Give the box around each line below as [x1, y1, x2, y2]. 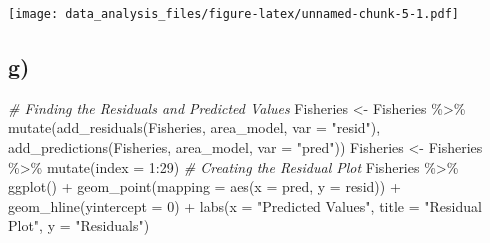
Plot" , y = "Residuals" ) [8, 215, 150, 236]
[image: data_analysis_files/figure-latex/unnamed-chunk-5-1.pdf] [8, 7, 460, 21]
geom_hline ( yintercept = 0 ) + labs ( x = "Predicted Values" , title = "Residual [8, 195, 482, 216]
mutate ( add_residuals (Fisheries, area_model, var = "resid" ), [8, 117, 381, 138]
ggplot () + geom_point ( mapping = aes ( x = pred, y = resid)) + [8, 176, 401, 197]
